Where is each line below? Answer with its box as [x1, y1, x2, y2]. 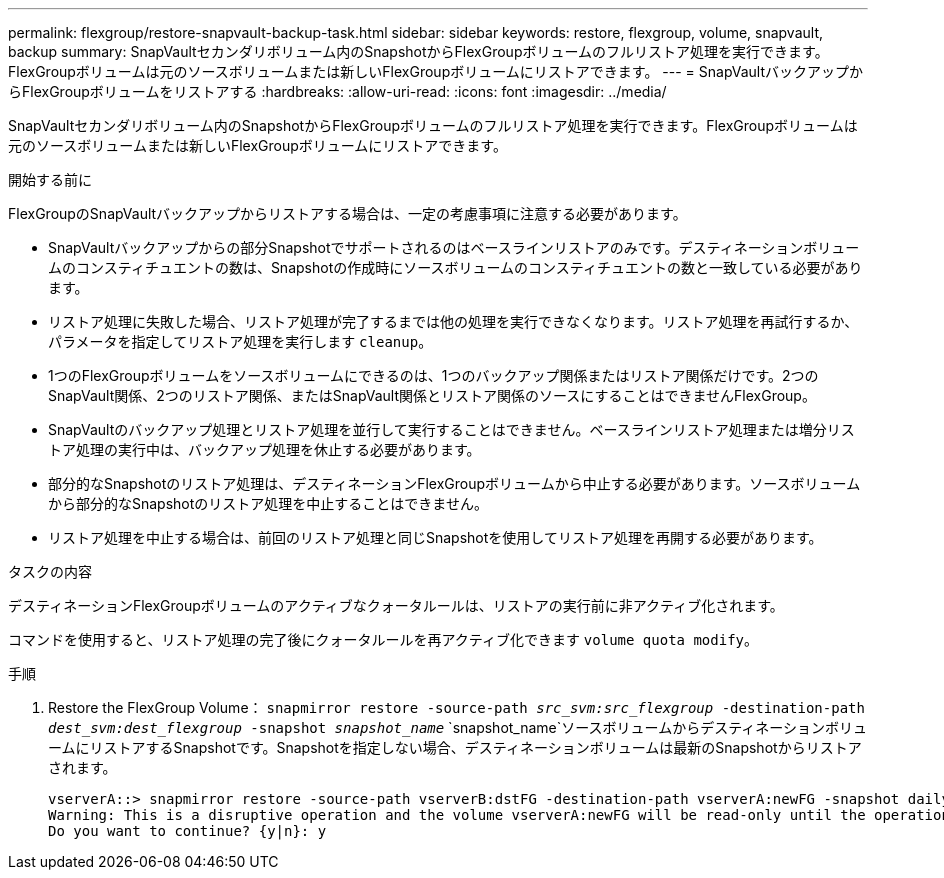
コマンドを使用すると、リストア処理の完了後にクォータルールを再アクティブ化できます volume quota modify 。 [8, 631, 758, 648]
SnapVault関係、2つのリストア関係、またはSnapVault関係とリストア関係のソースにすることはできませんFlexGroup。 [48, 387, 816, 404]
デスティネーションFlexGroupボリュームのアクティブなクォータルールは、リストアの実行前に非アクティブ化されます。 [8, 597, 784, 614]
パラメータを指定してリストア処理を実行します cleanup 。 [48, 333, 433, 350]
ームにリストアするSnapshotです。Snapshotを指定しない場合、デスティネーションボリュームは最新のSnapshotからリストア [48, 739, 862, 756]
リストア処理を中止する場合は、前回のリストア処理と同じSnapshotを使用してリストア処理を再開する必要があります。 [48, 529, 823, 546]
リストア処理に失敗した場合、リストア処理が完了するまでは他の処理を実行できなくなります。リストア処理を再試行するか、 [48, 313, 859, 330]
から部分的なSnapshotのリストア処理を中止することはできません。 [48, 495, 488, 512]
